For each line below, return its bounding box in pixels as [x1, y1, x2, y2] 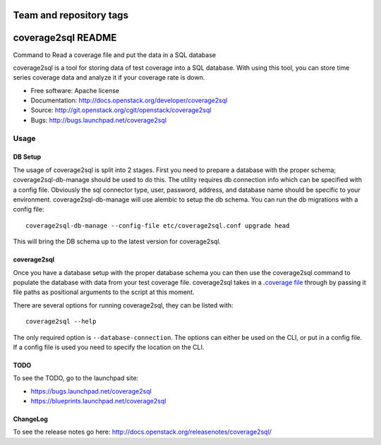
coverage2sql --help [25, 317, 97, 326]
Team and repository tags [13, 9, 128, 21]
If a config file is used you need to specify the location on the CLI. [13, 343, 205, 351]
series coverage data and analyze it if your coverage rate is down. [13, 73, 205, 82]
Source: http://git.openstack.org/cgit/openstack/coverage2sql [30, 106, 212, 114]
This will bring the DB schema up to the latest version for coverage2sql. [13, 237, 222, 246]
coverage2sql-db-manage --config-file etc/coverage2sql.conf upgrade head [25, 221, 290, 229]
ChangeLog [13, 415, 49, 423]
